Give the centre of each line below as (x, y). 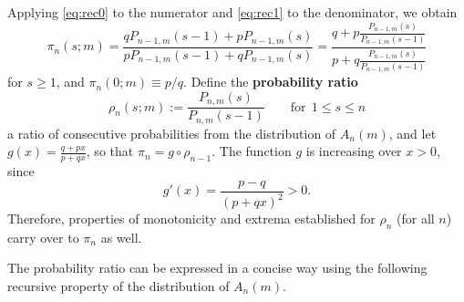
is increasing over (354, 151)
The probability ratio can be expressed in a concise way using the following (217, 268)
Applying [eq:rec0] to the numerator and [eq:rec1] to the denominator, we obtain (232, 12)
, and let (412, 133)
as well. (121, 237)
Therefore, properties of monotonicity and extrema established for (191, 219)
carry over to (43, 237)
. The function (252, 151)
